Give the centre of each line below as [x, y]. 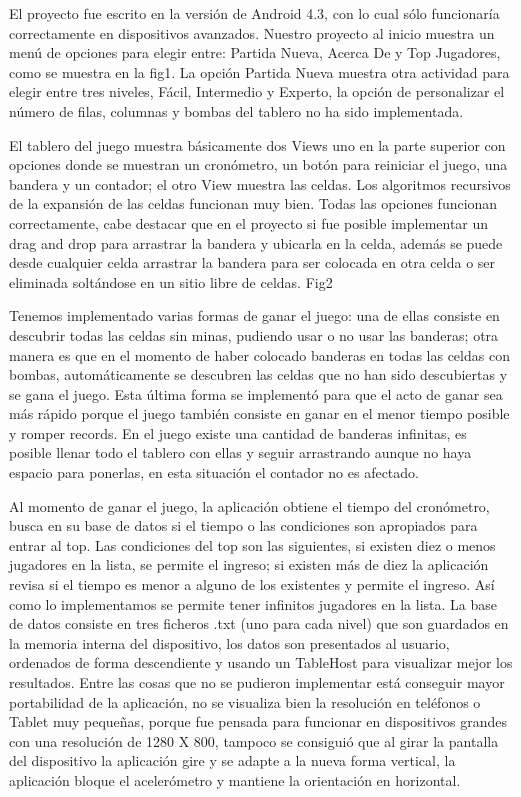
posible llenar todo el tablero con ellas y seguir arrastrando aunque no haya [240, 452]
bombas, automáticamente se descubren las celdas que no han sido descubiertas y [258, 374]
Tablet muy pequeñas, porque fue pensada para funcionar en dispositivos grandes [258, 721]
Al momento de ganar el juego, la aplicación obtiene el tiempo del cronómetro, [249, 505]
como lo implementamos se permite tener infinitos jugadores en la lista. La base [253, 603]
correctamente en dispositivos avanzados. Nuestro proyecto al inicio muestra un [252, 32]
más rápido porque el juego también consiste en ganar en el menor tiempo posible [259, 413]
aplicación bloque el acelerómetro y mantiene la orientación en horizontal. [235, 779]
